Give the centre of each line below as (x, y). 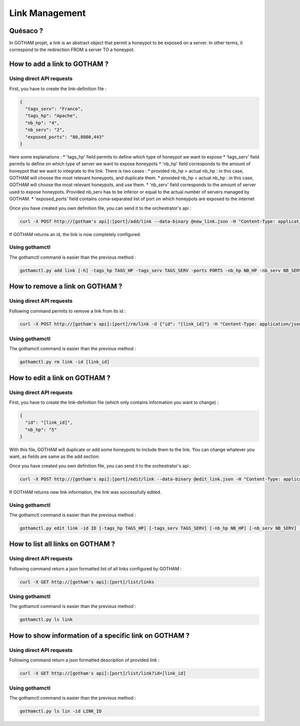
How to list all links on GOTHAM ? (62, 544)
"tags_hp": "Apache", (52, 116)
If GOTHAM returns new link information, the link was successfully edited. (85, 492)
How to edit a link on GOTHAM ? (60, 378)
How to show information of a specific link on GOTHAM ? (99, 635)
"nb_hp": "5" (41, 430)
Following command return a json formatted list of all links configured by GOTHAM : (95, 568)
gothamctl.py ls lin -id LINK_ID (61, 711)
